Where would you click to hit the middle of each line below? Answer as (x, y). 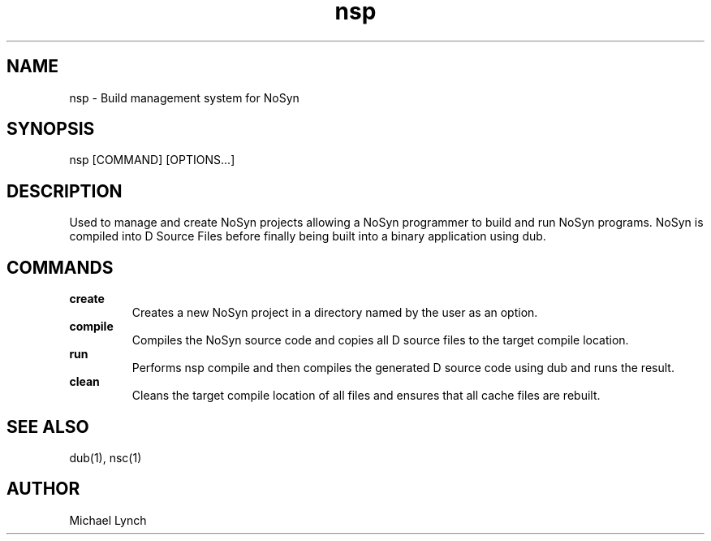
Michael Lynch (108, 520)
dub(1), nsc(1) (106, 457)
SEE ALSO (48, 426)
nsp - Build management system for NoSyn (184, 97)
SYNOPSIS (51, 129)
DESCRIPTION (65, 191)
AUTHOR (43, 489)
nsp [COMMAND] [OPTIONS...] (152, 160)
